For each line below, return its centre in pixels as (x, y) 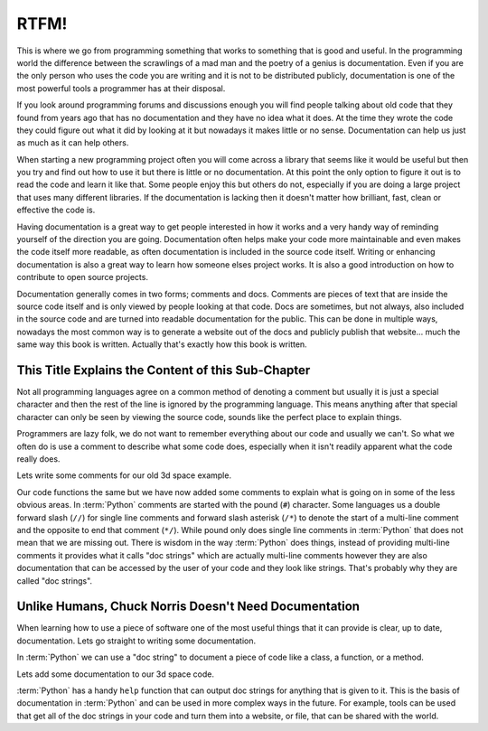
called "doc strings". (55, 581)
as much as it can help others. (73, 143)
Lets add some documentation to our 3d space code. (115, 674)
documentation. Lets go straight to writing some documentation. (136, 641)
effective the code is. (56, 210)
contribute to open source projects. (83, 277)
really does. (38, 459)
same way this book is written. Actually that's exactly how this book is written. (162, 344)
